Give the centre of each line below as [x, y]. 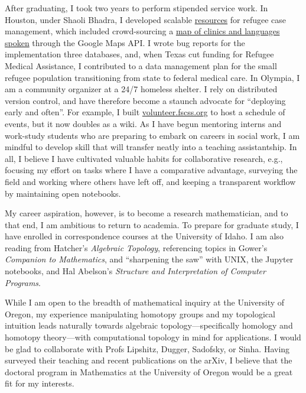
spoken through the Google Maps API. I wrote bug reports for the [125, 42]
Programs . [23, 282]
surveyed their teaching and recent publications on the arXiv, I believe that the [149, 360]
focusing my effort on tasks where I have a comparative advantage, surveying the [151, 170]
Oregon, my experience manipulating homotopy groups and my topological [140, 314]
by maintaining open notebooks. [63, 193]
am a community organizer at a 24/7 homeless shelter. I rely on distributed [141, 89]
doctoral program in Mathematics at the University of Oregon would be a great [149, 371]
